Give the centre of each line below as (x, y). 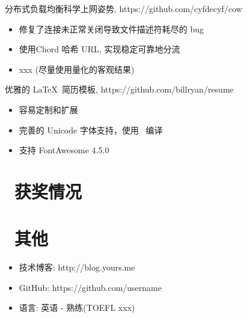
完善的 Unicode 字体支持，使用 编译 (91, 130)
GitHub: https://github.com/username (90, 287)
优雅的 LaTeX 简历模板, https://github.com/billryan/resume (119, 89)
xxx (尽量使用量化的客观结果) (77, 69)
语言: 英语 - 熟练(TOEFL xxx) (77, 307)
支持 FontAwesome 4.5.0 (64, 150)
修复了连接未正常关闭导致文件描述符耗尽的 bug (111, 29)
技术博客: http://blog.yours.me (77, 267)
